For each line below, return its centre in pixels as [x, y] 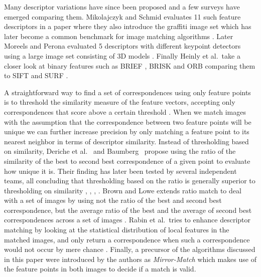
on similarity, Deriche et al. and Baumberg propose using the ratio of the [120, 151]
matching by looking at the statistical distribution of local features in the [117, 230]
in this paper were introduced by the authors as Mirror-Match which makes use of [130, 259]
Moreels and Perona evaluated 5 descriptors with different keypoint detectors [122, 46]
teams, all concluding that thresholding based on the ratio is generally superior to [130, 181]
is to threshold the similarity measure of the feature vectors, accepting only [120, 102]
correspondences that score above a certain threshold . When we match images [125, 111]
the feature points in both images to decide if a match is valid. [100, 269]
